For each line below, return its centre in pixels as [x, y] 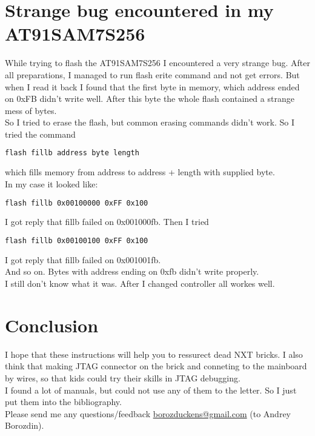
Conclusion [52, 325]
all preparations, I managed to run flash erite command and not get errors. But [152, 74]
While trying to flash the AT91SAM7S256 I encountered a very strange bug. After [157, 63]
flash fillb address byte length [72, 153]
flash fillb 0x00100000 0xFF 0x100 [77, 203]
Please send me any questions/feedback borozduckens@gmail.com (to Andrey [148, 413]
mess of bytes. [31, 110]
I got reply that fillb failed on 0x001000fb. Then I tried [107, 222]
